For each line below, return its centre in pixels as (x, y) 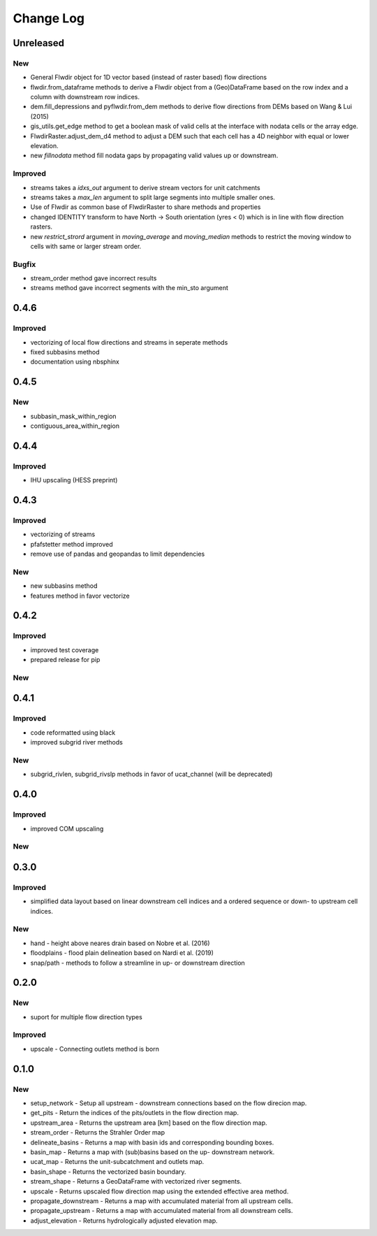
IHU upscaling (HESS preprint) (74, 480)
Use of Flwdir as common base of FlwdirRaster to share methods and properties (146, 207)
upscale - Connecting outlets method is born (95, 1049)
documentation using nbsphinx (75, 362)
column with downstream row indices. (85, 97)
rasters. (41, 227)
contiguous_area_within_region (75, 426)
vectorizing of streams (63, 534)
